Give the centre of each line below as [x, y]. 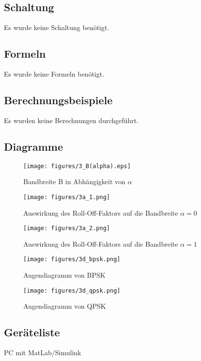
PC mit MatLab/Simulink [43, 353]
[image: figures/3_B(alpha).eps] [77, 166]
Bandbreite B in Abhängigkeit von [74, 181]
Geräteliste [32, 332]
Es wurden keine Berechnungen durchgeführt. [71, 120]
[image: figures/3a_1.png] [67, 197]
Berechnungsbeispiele [58, 100]
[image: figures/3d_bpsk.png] [72, 259]
